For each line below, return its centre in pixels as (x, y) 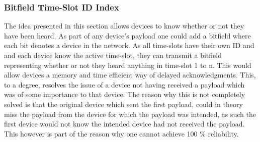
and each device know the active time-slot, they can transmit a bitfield (113, 55)
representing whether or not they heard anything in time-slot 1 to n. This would (128, 65)
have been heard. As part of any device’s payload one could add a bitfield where (127, 35)
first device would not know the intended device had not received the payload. (124, 124)
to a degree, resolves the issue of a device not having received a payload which (124, 84)
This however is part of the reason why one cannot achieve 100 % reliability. (121, 133)
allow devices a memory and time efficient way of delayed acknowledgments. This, (130, 75)
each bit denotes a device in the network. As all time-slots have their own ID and (129, 45)
